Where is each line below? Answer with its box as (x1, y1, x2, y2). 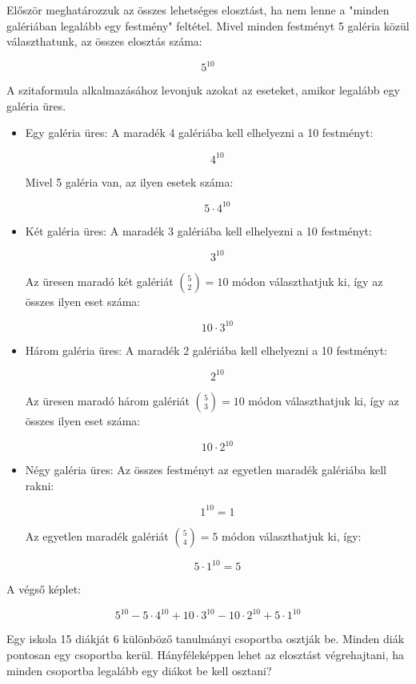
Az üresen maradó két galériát (25, 272, 174, 289)
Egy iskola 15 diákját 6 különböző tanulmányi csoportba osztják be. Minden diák (6, 630, 405, 647)
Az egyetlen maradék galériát (25, 527, 169, 544)
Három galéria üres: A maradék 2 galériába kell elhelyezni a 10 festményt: (25, 341, 387, 358)
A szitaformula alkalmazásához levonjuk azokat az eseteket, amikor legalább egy (6, 82, 400, 99)
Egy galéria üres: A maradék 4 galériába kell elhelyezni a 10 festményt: (25, 124, 374, 141)
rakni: (25, 477, 54, 493)
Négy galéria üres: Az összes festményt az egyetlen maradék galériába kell (25, 461, 386, 478)
